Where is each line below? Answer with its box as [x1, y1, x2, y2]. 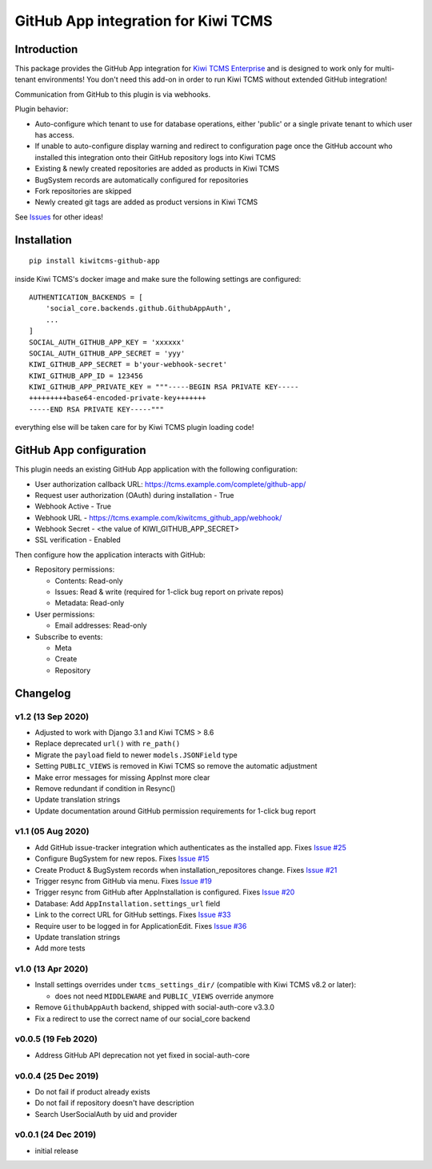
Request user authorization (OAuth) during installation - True [34, 490, 235, 500]
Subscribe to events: [34, 632, 103, 641]
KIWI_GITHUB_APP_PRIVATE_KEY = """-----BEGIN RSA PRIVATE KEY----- [29, 383, 299, 392]
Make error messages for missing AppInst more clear [34, 773, 210, 782]
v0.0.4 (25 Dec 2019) [14, 1070, 99, 1081]
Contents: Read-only [54, 576, 123, 585]
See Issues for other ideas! [14, 212, 104, 222]
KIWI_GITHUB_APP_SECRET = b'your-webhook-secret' [29, 360, 228, 369]
